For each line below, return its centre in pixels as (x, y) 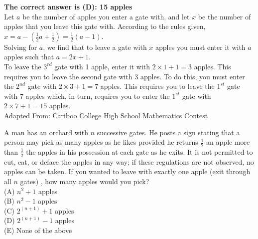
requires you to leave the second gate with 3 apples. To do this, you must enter (125, 76)
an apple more (228, 142)
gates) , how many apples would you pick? (85, 181)
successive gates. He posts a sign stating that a (168, 132)
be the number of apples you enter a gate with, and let (106, 16)
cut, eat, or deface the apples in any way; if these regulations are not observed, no (129, 161)
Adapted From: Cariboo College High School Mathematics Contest (106, 115)
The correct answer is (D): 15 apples (68, 6)
